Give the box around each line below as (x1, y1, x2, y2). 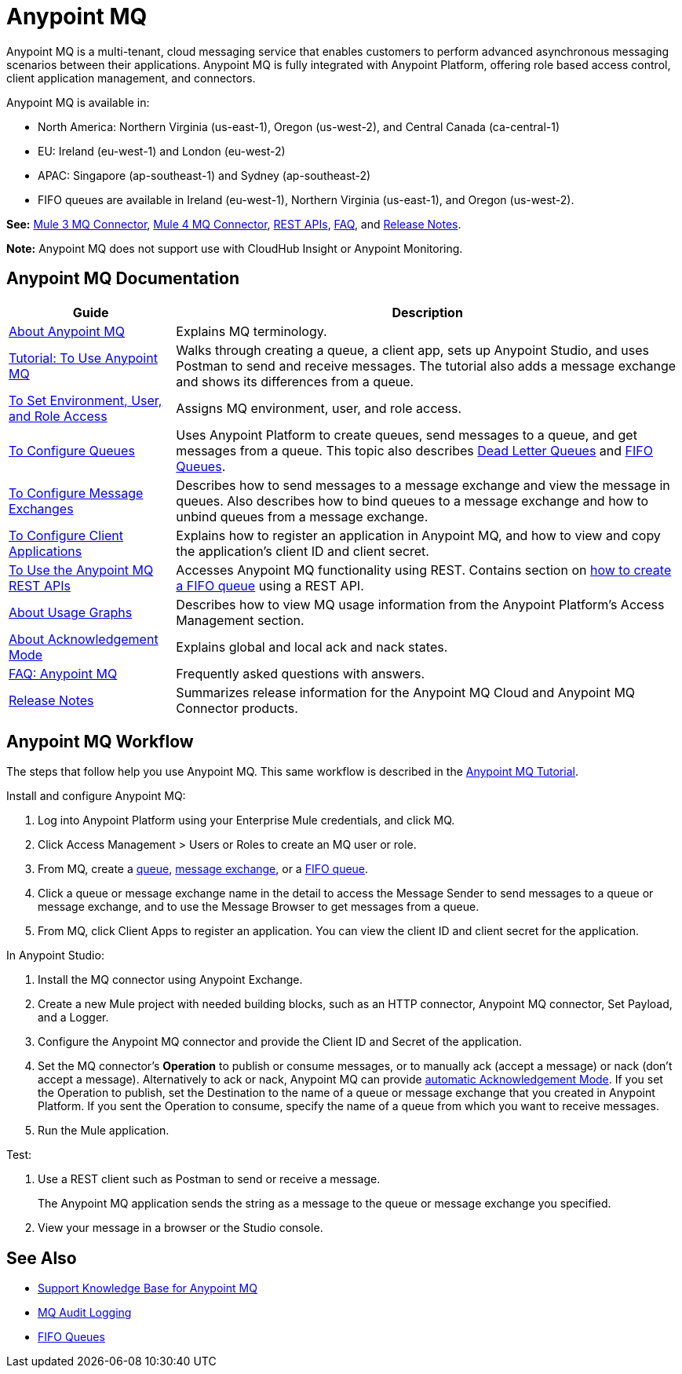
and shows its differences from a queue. (176, 373, 414, 389)
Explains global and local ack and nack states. (176, 638, 448, 655)
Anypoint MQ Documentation (6, 269, 239, 289)
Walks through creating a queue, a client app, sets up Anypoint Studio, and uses (176, 342, 649, 358)
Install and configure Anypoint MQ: (6, 789, 186, 803)
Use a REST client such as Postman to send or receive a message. (38, 1172, 381, 1186)
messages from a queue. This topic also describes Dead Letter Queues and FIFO (176, 442, 654, 459)
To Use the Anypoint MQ (9, 561, 154, 578)
